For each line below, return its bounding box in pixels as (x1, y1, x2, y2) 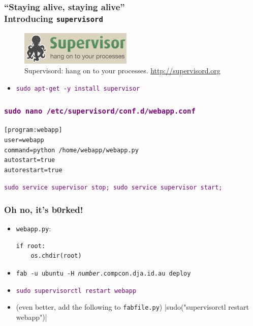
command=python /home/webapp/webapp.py (4, 146, 139, 154)
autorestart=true (4, 166, 62, 174)
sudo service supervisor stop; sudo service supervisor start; (4, 184, 223, 192)
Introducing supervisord (4, 12, 103, 24)
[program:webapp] (4, 126, 62, 134)
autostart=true (4, 156, 55, 164)
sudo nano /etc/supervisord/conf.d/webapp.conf (4, 107, 196, 116)
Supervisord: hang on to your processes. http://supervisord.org (24, 65, 220, 76)
